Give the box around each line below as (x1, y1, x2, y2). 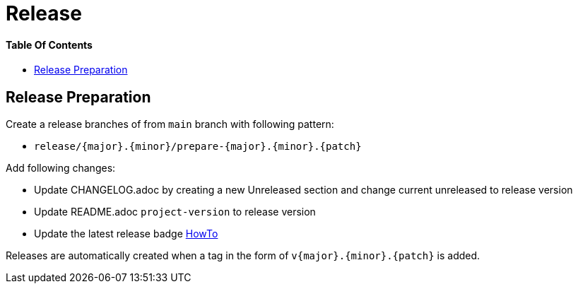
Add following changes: (6, 162, 116, 175)
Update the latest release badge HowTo (34, 228, 218, 240)
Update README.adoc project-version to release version (34, 206, 316, 218)
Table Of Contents (6, 38, 93, 51)
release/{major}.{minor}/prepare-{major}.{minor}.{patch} (34, 141, 362, 153)
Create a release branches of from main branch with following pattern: (6, 118, 334, 131)
